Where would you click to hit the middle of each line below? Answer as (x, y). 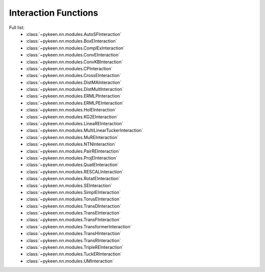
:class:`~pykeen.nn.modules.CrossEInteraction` (73, 76)
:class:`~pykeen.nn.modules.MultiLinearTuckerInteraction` (84, 131)
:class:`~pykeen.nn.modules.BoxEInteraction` (71, 41)
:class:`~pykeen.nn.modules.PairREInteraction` (73, 151)
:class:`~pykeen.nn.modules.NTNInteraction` (71, 144)
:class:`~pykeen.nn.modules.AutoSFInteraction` (74, 34)
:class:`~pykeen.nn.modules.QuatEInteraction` (72, 165)
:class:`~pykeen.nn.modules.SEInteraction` (69, 185)
